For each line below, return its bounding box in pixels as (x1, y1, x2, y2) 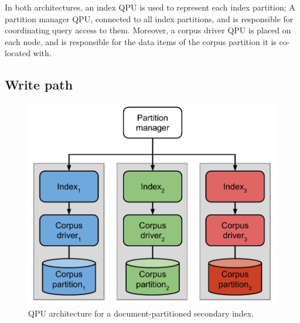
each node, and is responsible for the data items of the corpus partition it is (5, 35, 277, 47)
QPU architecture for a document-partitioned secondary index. (28, 307, 254, 319)
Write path (5, 75, 73, 94)
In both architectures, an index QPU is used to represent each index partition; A (5, 1, 295, 13)
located (5, 47, 30, 59)
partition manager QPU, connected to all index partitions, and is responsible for (5, 12, 294, 25)
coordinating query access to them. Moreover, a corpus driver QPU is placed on (5, 24, 291, 36)
